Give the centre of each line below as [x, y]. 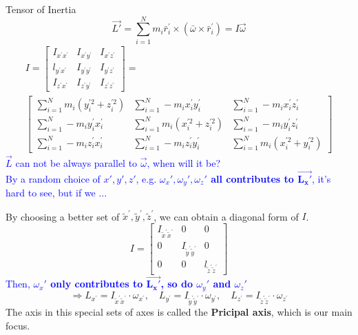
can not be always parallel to [76, 162]
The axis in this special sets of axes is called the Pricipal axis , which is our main [179, 311]
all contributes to [252, 178]
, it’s [322, 178]
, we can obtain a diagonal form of [226, 216]
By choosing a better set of [63, 216]
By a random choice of [53, 178]
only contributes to [97, 284]
